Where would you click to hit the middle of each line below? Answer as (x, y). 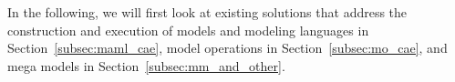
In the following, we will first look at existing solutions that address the (207, 12)
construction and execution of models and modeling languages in (188, 30)
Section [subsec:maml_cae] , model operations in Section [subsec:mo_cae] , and (227, 48)
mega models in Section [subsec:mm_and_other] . (146, 65)
